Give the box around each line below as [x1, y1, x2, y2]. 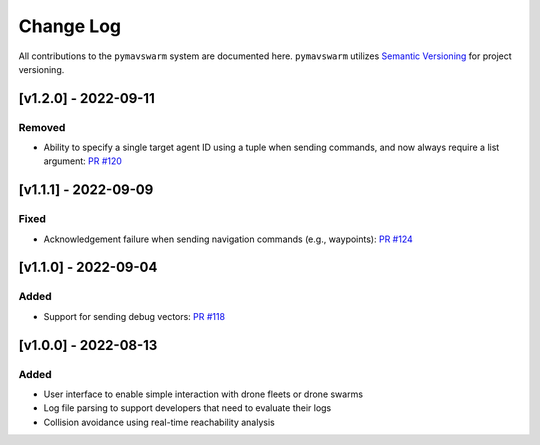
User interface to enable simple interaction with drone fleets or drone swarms [43, 388, 364, 400]
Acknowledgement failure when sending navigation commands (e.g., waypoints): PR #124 [43, 233, 414, 245]
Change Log [18, 15, 122, 37]
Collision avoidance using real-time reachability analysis [43, 416, 275, 428]
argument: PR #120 [43, 155, 122, 167]
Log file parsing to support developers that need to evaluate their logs [43, 402, 332, 414]
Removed [18, 120, 66, 134]
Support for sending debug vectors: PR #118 [43, 310, 225, 322]
